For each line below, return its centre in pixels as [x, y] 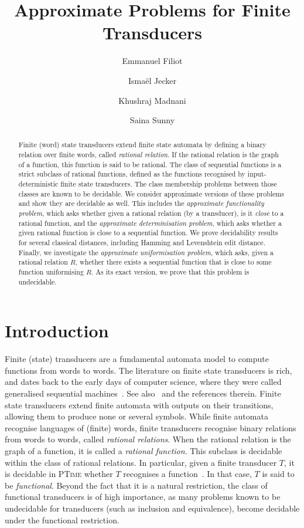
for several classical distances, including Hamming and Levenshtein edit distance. [142, 243]
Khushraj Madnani [152, 100]
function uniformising [51, 272]
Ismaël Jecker [152, 80]
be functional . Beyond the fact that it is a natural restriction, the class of [136, 485]
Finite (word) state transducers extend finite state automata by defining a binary [142, 145]
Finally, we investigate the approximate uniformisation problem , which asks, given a [146, 252]
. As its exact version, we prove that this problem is [170, 272]
